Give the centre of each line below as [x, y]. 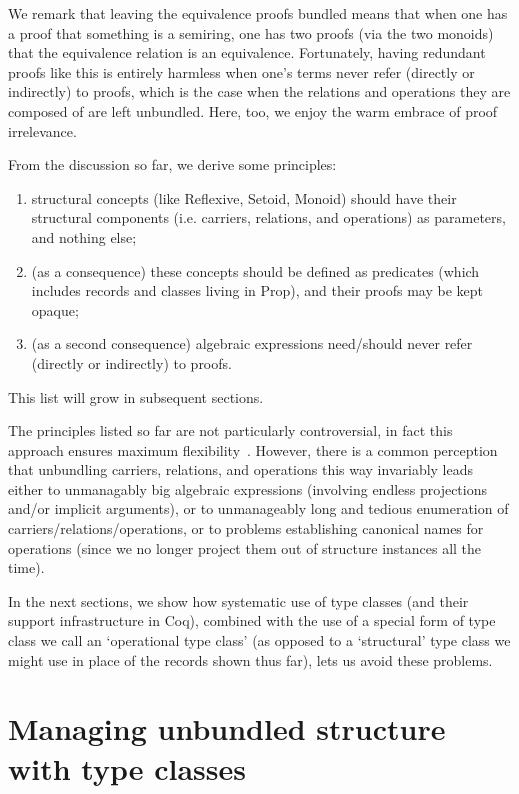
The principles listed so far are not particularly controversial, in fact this [230, 430]
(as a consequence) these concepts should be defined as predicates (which [255, 270]
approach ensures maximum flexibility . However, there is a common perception [253, 449]
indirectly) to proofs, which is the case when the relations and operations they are [259, 91]
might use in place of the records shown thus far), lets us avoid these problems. [250, 659]
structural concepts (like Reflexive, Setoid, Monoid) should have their [244, 197]
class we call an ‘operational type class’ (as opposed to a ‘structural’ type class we [259, 640]
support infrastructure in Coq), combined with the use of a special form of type [252, 620]
